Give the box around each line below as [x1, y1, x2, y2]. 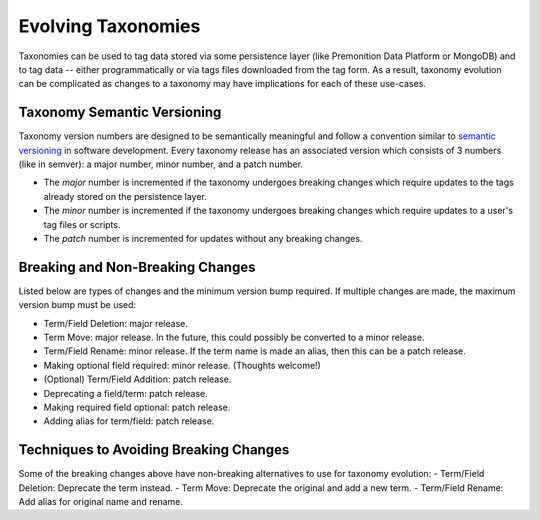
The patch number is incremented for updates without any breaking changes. [43, 232, 363, 244]
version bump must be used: [18, 299, 137, 311]
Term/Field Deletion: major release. [43, 317, 189, 329]
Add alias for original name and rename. [18, 496, 184, 508]
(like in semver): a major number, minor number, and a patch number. [18, 158, 304, 170]
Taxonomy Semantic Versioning [18, 104, 222, 121]
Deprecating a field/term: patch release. [43, 387, 209, 399]
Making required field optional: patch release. [43, 401, 231, 413]
